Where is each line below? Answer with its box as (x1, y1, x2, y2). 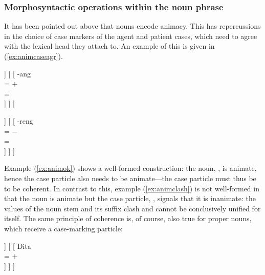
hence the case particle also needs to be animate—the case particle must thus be (4, 172, 256, 183)
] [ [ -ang (4, 68, 31, 78)
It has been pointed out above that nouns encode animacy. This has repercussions (4, 21, 261, 31)
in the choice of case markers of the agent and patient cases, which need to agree (4, 30, 257, 41)
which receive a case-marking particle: (4, 223, 123, 233)
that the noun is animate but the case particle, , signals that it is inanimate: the (4, 193, 256, 204)
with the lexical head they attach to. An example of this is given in (4, 41, 215, 51)
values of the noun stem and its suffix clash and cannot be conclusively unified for (4, 203, 261, 213)
